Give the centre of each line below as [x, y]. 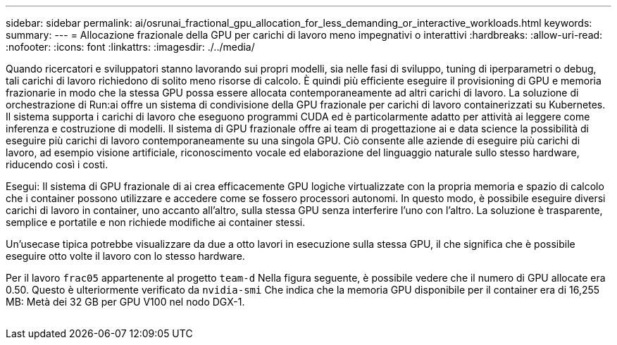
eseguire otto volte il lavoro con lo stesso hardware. [125, 256]
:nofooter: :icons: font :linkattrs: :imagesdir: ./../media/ [130, 47]
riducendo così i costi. [57, 164]
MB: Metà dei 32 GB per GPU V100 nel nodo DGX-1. [125, 302]
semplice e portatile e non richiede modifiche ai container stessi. [156, 222]
